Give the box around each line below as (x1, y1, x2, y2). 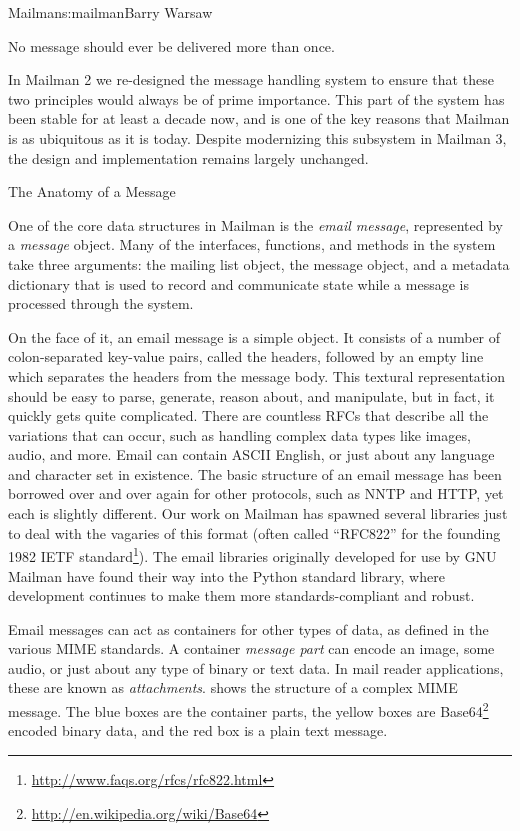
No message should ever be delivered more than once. (8, 35, 335, 56)
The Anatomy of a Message (8, 181, 176, 202)
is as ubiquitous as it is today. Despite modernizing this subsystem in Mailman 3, (8, 127, 507, 148)
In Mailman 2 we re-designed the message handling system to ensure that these (8, 69, 494, 90)
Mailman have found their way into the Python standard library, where (8, 565, 445, 586)
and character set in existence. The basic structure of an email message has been (8, 463, 502, 484)
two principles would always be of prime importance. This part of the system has (8, 88, 505, 109)
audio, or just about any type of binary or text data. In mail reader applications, (8, 657, 504, 678)
